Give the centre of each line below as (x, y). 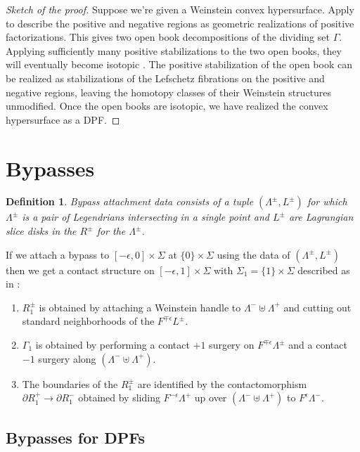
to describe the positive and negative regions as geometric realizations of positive (180, 23)
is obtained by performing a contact (112, 345)
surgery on (232, 345)
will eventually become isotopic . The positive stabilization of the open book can (179, 64)
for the (111, 231)
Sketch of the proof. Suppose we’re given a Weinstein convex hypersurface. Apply (180, 9)
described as (324, 270)
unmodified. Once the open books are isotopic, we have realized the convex (167, 106)
